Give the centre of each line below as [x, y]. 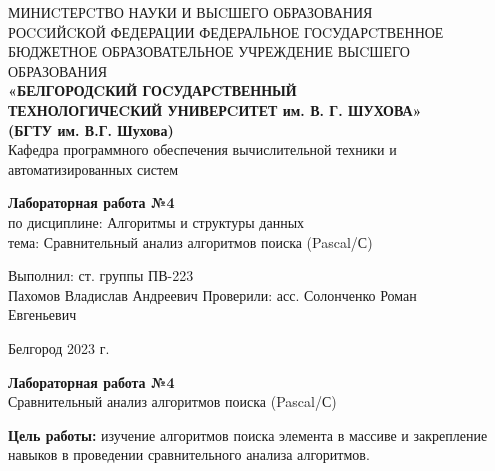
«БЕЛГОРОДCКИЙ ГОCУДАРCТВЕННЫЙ [152, 90]
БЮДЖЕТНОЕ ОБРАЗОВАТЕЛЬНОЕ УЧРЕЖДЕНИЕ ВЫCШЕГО [209, 51]
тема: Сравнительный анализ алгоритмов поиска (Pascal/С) [190, 241]
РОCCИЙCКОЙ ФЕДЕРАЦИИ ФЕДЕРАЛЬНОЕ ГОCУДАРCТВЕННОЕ [226, 31]
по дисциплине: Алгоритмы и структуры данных [156, 221]
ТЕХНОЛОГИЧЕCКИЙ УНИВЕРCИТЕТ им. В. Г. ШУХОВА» [215, 109]
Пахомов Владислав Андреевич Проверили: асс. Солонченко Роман [212, 294]
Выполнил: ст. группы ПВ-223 [101, 275]
